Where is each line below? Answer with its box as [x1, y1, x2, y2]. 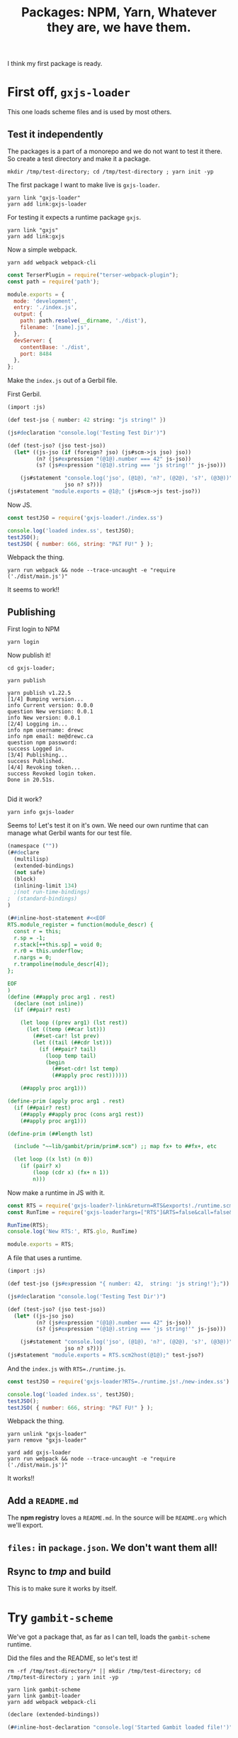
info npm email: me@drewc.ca [7, 733, 93, 740]
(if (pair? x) [20, 1162, 62, 1170]
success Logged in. [7, 745, 65, 752]
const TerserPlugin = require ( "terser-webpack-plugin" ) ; [7, 271, 179, 279]
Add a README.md [7, 1494, 79, 1507]
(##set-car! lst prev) [33, 1032, 100, 1040]
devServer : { [13, 337, 52, 344]
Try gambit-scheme [7, 1609, 113, 1625]
